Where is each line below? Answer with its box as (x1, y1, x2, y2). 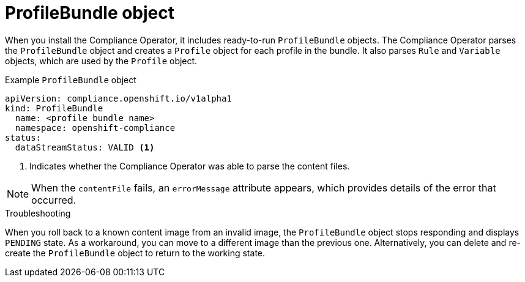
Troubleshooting (5, 207, 71, 218)
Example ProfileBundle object (5, 74, 136, 85)
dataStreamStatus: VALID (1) (15, 142, 155, 152)
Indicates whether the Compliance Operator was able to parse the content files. (29, 160, 350, 171)
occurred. (31, 193, 76, 206)
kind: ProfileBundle (5, 103, 103, 113)
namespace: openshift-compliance (15, 122, 176, 133)
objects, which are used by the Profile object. (5, 55, 198, 66)
